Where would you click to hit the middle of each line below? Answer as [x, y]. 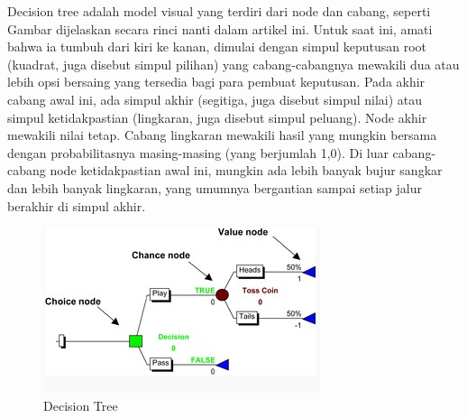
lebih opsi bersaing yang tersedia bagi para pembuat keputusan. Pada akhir [216, 82]
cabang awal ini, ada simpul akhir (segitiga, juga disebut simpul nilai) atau [215, 99]
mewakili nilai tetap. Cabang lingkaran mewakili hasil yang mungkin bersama [222, 135]
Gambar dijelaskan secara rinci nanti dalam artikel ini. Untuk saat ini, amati [220, 28]
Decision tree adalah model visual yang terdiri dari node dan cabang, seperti [219, 11]
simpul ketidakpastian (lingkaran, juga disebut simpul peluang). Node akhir [217, 117]
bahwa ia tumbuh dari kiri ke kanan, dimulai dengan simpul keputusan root [217, 46]
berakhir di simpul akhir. [77, 205]
